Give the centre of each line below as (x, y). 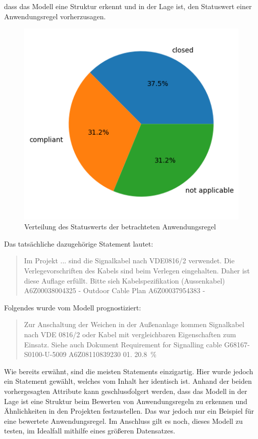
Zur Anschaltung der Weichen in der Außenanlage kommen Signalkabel (134, 324)
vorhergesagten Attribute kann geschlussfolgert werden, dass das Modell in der (126, 391)
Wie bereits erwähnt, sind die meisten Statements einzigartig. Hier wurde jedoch (129, 371)
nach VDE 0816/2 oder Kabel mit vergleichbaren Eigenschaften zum (130, 334)
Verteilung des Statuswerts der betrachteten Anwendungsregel (120, 227)
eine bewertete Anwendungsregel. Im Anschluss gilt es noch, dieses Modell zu (123, 421)
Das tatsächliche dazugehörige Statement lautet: (79, 243)
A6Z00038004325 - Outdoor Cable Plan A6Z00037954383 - (115, 290)
